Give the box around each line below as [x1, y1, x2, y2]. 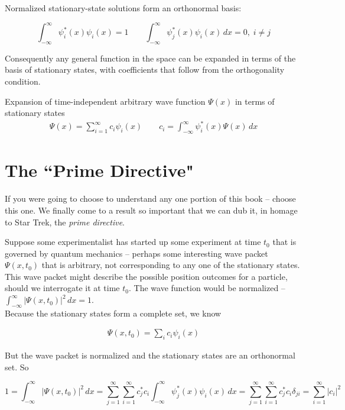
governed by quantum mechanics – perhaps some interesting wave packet [5, 247, 268, 259]
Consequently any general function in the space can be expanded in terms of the [5, 51, 296, 64]
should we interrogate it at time [5, 282, 120, 294]
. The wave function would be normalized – [129, 282, 285, 294]
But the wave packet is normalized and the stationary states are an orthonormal [5, 349, 295, 361]
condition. [5, 75, 41, 88]
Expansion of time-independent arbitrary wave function [5, 95, 206, 107]
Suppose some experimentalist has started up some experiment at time [5, 235, 261, 248]
